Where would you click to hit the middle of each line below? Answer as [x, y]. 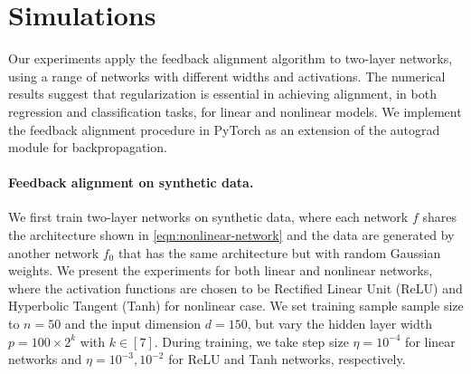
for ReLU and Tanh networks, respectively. [287, 359]
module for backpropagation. [88, 147]
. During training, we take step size [251, 341]
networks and [45, 359]
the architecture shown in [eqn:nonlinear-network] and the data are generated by [231, 235]
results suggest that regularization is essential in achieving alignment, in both [222, 94]
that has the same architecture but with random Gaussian [279, 252]
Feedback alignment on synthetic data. [131, 182]
